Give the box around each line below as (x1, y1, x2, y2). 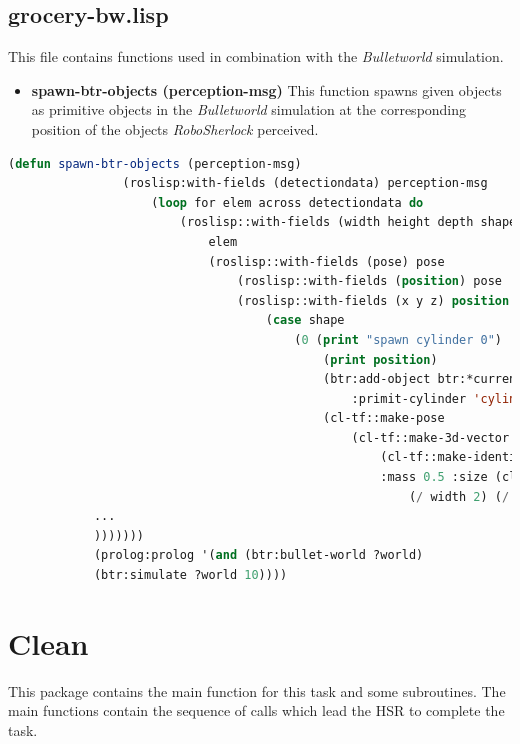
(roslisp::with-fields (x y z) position (237, 293, 510, 308)
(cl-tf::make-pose (322, 411, 445, 426)
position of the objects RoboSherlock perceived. (31, 118, 319, 139)
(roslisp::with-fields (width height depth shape (179, 215, 517, 230)
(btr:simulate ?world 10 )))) (93, 568, 288, 583)
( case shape (265, 313, 345, 328)
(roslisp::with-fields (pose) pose (208, 254, 445, 269)
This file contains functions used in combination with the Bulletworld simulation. (8, 46, 504, 67)
